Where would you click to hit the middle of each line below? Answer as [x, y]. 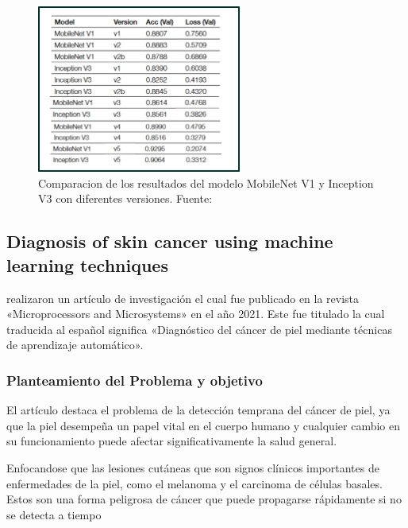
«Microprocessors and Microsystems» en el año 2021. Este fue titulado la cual [196, 314]
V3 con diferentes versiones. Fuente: [125, 198]
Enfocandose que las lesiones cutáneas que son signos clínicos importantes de [193, 467]
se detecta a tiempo [54, 514]
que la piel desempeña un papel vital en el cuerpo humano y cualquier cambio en [203, 425]
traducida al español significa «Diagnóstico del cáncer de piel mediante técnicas [199, 329]
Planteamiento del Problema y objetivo [135, 380]
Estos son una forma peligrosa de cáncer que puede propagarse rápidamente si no [204, 499]
